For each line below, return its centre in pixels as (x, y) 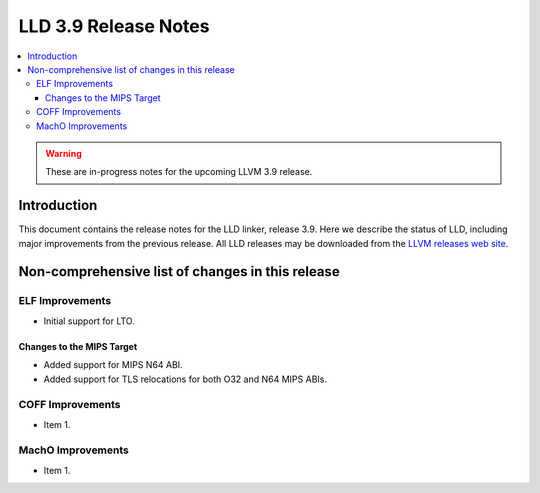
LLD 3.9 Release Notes (114, 26)
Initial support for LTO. (89, 321)
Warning (63, 153)
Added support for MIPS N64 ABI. (113, 365)
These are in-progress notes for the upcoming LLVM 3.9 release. (179, 172)
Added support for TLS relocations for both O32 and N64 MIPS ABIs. (185, 379)
